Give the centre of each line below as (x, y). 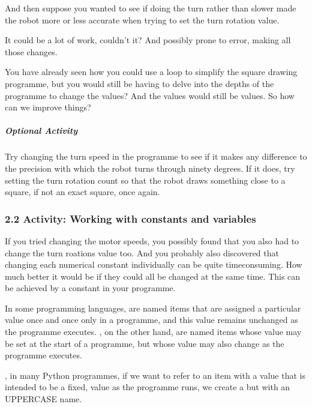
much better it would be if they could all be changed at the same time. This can (153, 276)
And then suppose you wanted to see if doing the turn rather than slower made (151, 8)
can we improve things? (48, 107)
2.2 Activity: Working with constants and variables (130, 218)
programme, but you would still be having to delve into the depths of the (139, 83)
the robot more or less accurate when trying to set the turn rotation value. (142, 20)
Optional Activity (41, 131)
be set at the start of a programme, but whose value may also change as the (145, 343)
